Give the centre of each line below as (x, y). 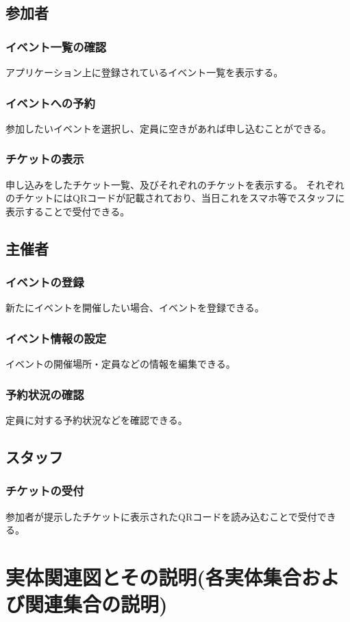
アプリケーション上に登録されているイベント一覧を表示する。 (145, 72)
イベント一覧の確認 (56, 46)
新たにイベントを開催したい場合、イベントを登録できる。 (135, 308)
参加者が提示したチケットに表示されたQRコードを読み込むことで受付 (161, 516)
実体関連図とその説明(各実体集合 (153, 577)
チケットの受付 (45, 491)
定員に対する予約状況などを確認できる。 (97, 420)
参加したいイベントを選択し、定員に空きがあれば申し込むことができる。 (168, 128)
